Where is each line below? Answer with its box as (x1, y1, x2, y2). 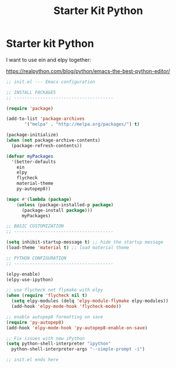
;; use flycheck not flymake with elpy (6, 287, 103, 293)
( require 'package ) (6, 105, 54, 112)
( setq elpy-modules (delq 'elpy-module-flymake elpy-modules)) (11, 298, 168, 304)
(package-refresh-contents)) (11, 143, 82, 148)
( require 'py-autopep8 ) (6, 320, 64, 325)
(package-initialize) (6, 132, 59, 138)
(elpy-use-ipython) (6, 276, 54, 283)
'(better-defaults (11, 159, 57, 165)
